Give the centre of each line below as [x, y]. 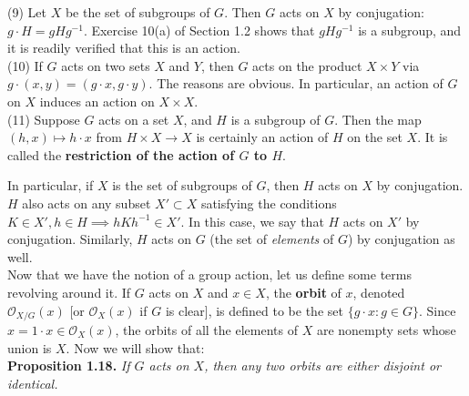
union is [30, 347]
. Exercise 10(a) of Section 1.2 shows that [199, 30]
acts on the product [307, 65]
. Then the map [378, 119]
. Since [437, 310]
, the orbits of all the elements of [206, 329]
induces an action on [97, 101]
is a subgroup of [275, 119]
